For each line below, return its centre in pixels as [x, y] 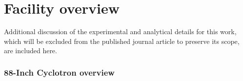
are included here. [30, 51]
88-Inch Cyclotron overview [59, 72]
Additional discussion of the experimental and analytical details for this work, [120, 31]
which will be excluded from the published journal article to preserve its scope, [122, 41]
